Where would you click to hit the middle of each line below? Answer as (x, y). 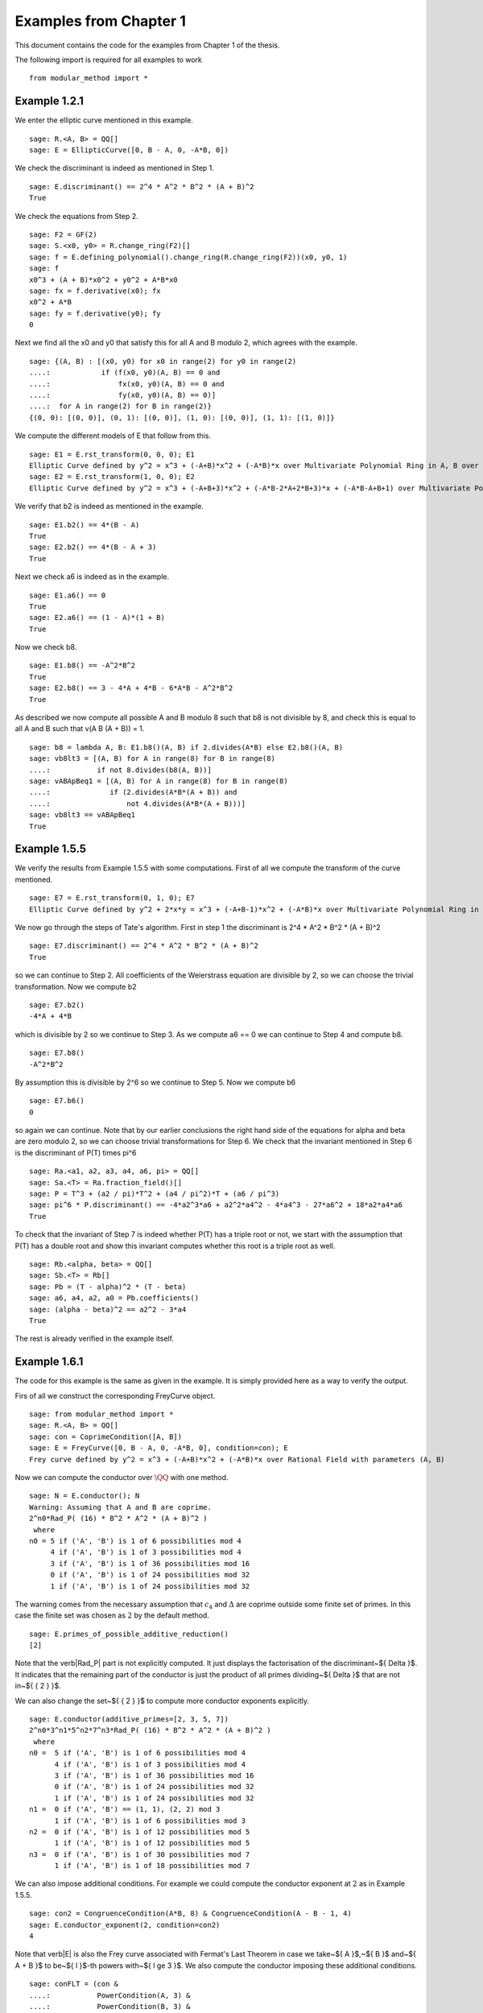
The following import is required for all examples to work (109, 60)
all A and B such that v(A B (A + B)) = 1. (80, 729)
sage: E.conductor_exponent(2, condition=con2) (125, 1925)
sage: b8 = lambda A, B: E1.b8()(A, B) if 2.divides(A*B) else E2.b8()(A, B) (186, 747)
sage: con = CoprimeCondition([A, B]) (106, 1436)
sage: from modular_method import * (101, 1414)
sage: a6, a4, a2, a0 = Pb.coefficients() (114, 1298)
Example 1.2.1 (50, 101)
